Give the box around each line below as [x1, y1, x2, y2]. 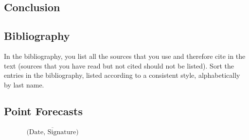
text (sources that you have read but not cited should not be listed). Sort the [4, 60, 234, 70]
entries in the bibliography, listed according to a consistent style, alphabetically [4, 70, 240, 80]
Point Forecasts [4, 103, 83, 118]
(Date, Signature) [26, 128, 79, 136]
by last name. [4, 79, 44, 89]
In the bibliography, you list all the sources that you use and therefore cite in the [4, 51, 246, 61]
